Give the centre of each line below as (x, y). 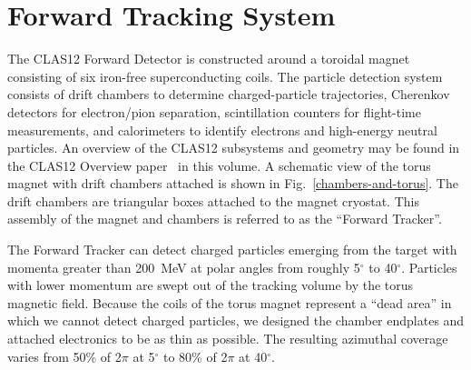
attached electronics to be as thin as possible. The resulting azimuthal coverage (228, 339)
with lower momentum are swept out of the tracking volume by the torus (211, 285)
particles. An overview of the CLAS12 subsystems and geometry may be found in (234, 148)
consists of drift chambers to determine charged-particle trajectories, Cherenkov (229, 94)
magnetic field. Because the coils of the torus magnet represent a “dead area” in (230, 302)
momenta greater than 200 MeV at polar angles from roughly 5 (184, 267)
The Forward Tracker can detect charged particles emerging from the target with (232, 250)
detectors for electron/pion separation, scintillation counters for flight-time (214, 111)
